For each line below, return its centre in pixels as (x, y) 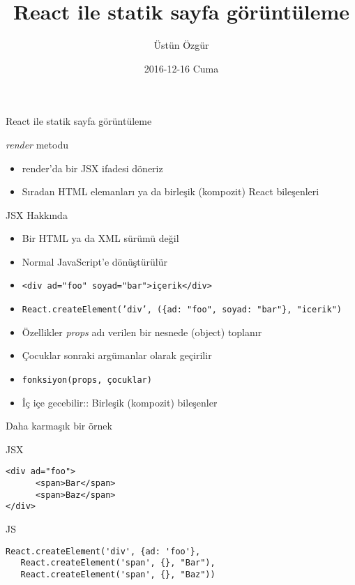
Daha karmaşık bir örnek (59, 426)
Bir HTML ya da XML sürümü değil (100, 238)
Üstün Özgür (181, 45)
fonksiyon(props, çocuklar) (87, 380)
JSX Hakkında (37, 214)
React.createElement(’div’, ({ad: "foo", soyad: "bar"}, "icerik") (182, 310)
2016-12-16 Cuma (181, 68)
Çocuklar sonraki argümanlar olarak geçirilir (117, 355)
